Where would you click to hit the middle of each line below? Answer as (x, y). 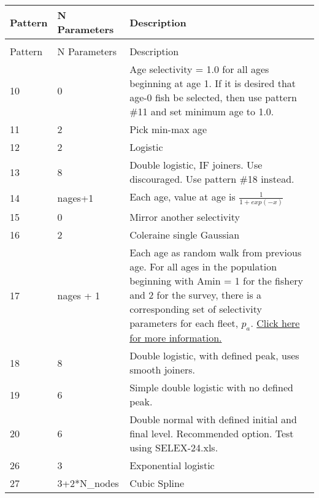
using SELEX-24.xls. (174, 448)
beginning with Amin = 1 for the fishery (217, 280)
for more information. (176, 338)
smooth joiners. (163, 370)
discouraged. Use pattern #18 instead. (212, 179)
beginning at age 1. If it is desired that (213, 83)
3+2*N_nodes (88, 483)
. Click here (275, 323)
